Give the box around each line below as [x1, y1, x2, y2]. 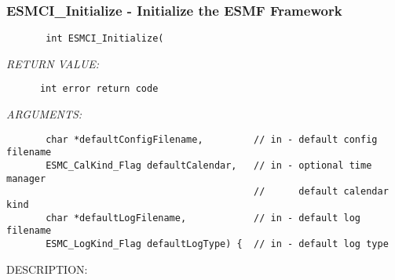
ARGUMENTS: [6, 106, 82, 122]
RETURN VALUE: [6, 55, 100, 71]
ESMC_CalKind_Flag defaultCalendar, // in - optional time [46, 160, 372, 172]
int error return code [39, 83, 159, 95]
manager [6, 173, 46, 184]
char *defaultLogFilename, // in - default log [46, 212, 361, 224]
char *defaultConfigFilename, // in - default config [46, 133, 378, 145]
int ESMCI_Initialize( [46, 33, 164, 45]
